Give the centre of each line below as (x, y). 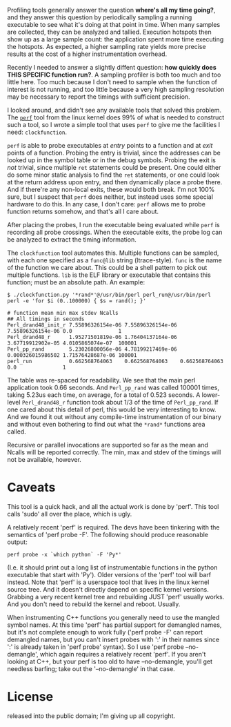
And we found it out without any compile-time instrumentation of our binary (114, 417)
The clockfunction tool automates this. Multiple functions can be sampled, (113, 253)
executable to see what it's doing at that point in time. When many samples (114, 25)
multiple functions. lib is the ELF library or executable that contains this (109, 275)
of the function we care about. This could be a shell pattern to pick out (107, 268)
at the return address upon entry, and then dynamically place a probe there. (115, 182)
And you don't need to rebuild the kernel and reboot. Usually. (94, 604)
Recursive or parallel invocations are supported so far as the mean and (108, 445)
